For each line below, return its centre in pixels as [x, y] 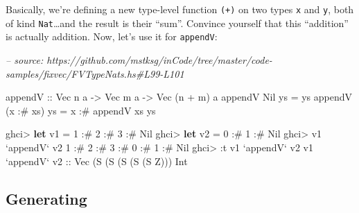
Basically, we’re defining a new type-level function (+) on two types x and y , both [180, 9]
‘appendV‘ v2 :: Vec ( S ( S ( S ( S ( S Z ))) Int [97, 161]
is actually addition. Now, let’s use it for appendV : [112, 36]
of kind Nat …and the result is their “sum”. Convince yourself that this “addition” [177, 23]
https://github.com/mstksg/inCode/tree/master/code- [159, 59]
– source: [25, 59]
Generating [46, 198]
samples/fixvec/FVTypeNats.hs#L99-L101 [95, 73]
